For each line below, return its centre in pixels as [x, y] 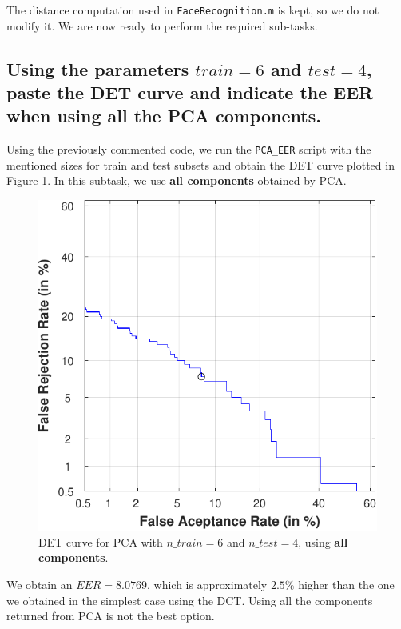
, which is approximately [207, 584]
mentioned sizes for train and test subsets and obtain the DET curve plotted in [200, 164]
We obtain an [40, 584]
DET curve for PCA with [101, 541]
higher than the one [346, 584]
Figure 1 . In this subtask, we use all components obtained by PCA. [177, 180]
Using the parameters [98, 68]
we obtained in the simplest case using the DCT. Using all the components [190, 600]
